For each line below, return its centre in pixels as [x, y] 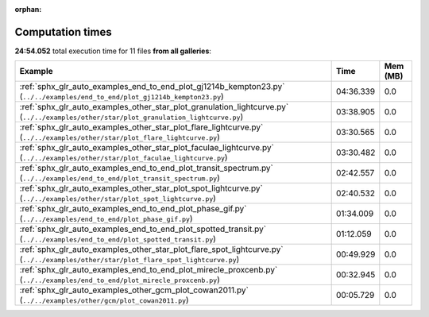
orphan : [28, 9]
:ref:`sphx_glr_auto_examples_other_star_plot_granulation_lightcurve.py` [154, 107]
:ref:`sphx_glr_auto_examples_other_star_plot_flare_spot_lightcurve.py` [151, 249]
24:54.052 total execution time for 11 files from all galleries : [113, 51]
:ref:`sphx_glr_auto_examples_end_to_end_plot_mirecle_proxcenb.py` [149, 270]
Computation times [63, 32]
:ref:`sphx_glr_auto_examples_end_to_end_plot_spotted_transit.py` [143, 229]
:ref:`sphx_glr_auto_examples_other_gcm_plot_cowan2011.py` [134, 290]
